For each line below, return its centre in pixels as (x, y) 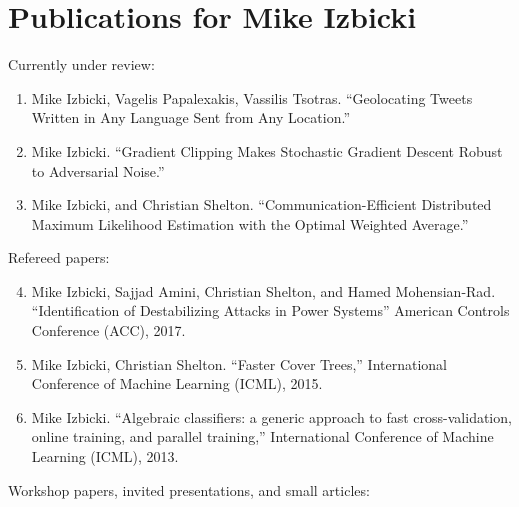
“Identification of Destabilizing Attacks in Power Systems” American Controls (270, 310)
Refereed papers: (59, 257)
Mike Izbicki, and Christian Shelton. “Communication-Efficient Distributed (261, 204)
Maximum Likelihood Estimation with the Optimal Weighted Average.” (250, 223)
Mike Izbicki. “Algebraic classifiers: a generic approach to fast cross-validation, (271, 416)
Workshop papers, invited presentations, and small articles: (189, 489)
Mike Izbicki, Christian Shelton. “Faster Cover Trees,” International (239, 363)
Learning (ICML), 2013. (105, 456)
